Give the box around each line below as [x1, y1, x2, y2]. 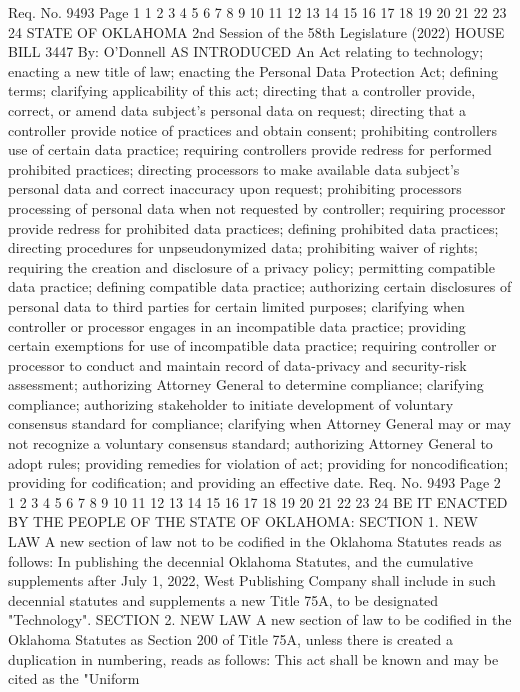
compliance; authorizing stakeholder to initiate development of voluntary [8, 393, 454, 414]
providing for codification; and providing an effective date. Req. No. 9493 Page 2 [8, 472, 501, 493]
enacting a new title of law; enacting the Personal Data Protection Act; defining [8, 60, 498, 81]
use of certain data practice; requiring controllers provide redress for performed [8, 139, 492, 160]
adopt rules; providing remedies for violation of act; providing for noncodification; [8, 452, 509, 473]
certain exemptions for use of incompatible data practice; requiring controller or [8, 335, 497, 356]
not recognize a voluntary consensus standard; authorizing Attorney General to [8, 433, 493, 454]
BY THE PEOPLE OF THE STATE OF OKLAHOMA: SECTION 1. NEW [8, 511, 478, 532]
